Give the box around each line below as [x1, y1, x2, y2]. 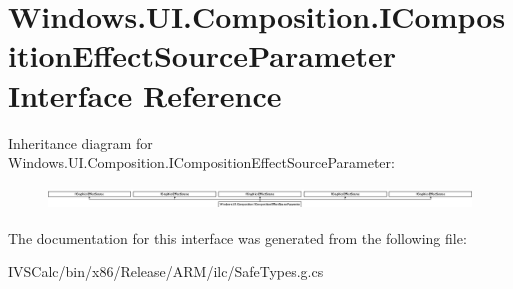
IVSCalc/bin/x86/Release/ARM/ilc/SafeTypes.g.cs [8, 261, 324, 282]
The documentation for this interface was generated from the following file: [8, 227, 467, 248]
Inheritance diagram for [8, 132, 153, 153]
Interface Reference [8, 74, 282, 115]
